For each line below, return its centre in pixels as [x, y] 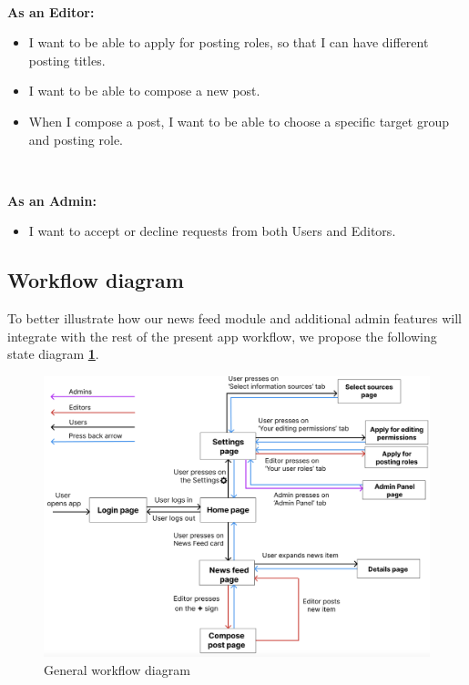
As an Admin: [52, 200]
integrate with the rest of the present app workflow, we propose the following [222, 336]
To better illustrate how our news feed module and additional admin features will [234, 318]
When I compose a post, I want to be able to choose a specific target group [239, 121]
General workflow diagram [117, 669]
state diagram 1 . [53, 354]
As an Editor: [51, 11]
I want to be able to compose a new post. [144, 91]
